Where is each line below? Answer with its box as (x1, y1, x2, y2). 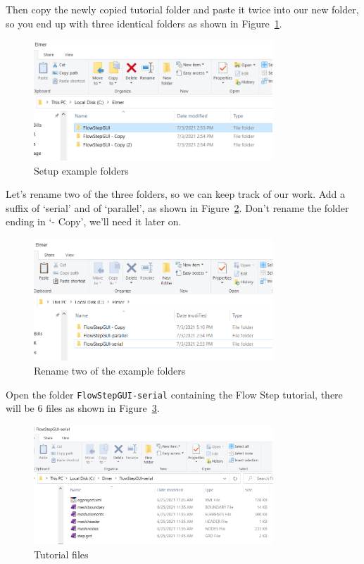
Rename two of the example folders (34, 363, 186, 377)
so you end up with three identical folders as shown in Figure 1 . (6, 15, 282, 30)
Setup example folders (34, 163, 129, 177)
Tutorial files (34, 546, 89, 561)
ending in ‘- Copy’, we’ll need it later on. (6, 214, 182, 229)
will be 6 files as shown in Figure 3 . (6, 401, 160, 415)
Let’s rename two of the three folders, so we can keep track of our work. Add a (6, 187, 346, 201)
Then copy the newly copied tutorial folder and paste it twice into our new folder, (6, 2, 359, 16)
